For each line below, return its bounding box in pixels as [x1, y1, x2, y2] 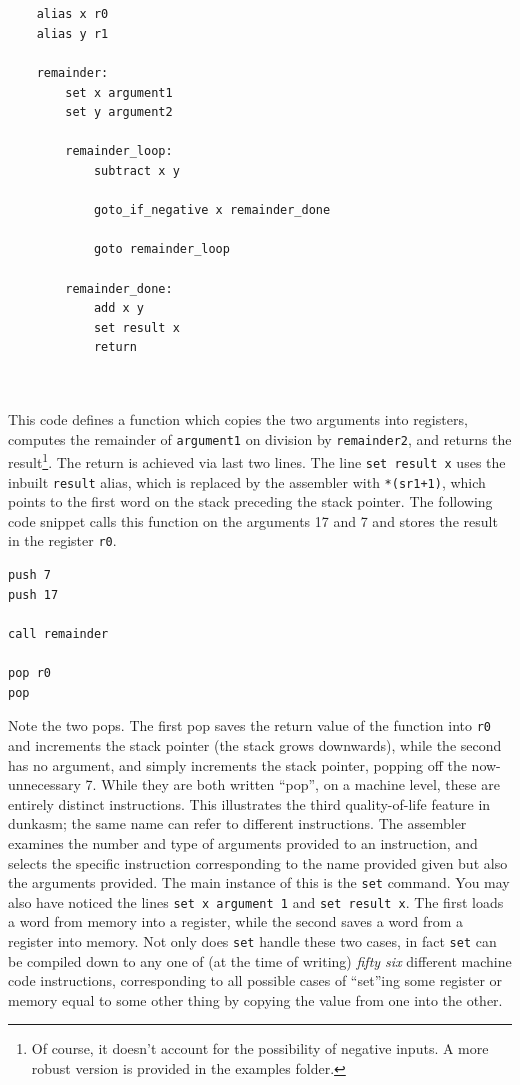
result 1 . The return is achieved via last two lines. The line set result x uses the [8, 449, 506, 472]
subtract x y [93, 163, 180, 178]
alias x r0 [36, 7, 109, 22]
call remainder [8, 626, 109, 641]
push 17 [8, 587, 59, 602]
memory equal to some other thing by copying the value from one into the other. [8, 989, 503, 1010]
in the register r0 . [8, 530, 117, 551]
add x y [93, 301, 145, 316]
